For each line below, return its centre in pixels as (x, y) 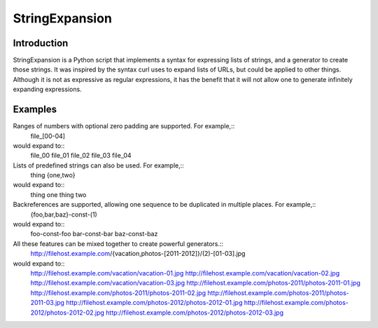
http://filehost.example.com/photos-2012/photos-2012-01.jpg (154, 303)
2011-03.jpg (47, 303)
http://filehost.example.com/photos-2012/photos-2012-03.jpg (195, 313)
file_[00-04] (48, 136)
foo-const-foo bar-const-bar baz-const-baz (94, 234)
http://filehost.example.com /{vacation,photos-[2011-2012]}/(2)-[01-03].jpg (138, 254)
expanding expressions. (47, 89)
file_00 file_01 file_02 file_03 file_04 (81, 156)
